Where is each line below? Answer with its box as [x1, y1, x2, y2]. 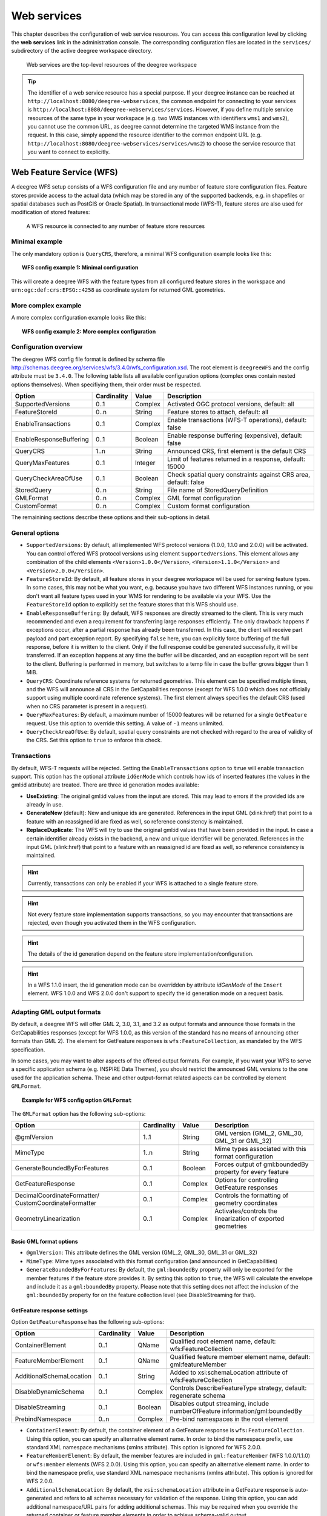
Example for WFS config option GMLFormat [22, 1096, 132, 1104]
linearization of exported [214, 1215, 285, 1223]
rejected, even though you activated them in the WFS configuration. [27, 919, 197, 927]
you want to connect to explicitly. [27, 149, 110, 156]
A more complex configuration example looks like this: [11, 314, 147, 321]
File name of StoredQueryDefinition [167, 486, 268, 494]
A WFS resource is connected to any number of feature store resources [26, 222, 205, 230]
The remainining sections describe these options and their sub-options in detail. [11, 514, 211, 521]
